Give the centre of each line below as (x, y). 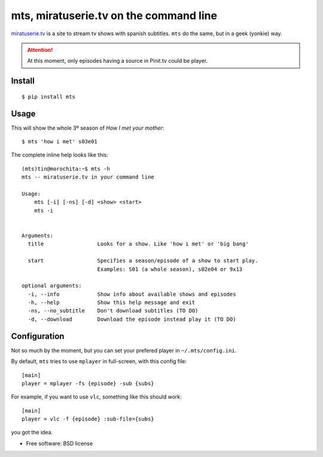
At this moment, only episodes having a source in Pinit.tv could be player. (118, 61)
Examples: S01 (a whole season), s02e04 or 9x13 (170, 269)
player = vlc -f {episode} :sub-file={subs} (88, 419)
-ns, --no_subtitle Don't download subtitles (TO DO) (113, 311)
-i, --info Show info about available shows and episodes (132, 294)
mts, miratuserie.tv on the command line (114, 16)
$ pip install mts (49, 96)
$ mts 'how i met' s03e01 (60, 142)
